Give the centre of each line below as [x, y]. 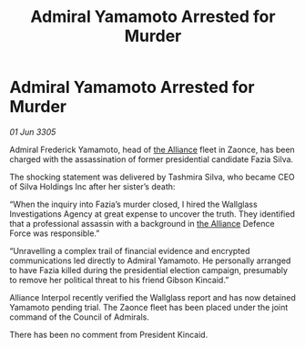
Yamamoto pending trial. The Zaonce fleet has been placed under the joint [149, 307]
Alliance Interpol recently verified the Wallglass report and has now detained [152, 297]
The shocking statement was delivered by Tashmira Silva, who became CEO [152, 177]
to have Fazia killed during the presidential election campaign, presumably [149, 270]
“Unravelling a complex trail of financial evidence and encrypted [130, 250]
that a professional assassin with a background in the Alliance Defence [142, 223]
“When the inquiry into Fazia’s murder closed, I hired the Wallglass [133, 204]
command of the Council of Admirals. [80, 317]
